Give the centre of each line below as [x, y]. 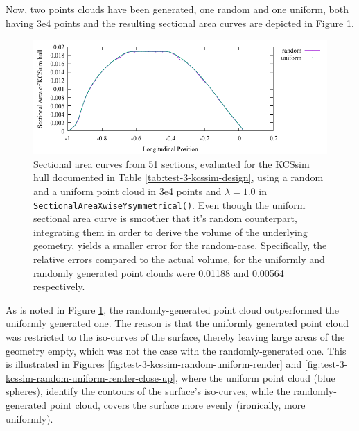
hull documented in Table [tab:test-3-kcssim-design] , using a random [178, 177]
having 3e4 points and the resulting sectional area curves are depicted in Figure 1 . [180, 23]
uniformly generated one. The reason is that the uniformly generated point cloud [177, 323]
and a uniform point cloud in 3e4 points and [128, 191]
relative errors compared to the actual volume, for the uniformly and [179, 259]
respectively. [59, 286]
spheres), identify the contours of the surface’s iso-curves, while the [148, 391]
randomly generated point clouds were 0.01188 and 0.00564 [159, 272]
